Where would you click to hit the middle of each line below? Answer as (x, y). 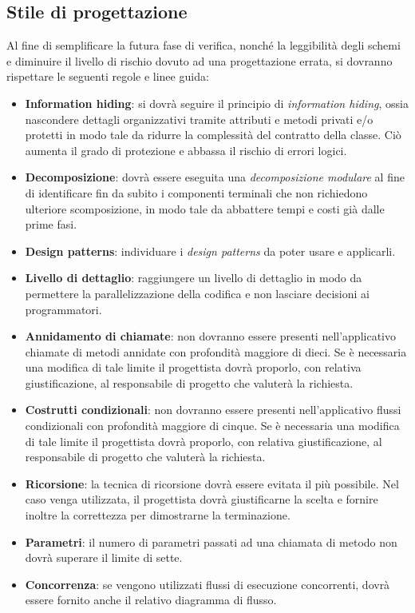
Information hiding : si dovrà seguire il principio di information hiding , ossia (217, 103)
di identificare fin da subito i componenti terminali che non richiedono (196, 192)
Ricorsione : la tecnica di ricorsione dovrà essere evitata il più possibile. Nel (212, 483)
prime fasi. (51, 224)
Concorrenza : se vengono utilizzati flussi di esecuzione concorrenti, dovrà (207, 584)
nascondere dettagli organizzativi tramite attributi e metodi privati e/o (199, 119)
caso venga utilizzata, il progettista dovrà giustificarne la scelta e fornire (202, 499)
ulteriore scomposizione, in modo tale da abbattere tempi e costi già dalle (205, 208)
